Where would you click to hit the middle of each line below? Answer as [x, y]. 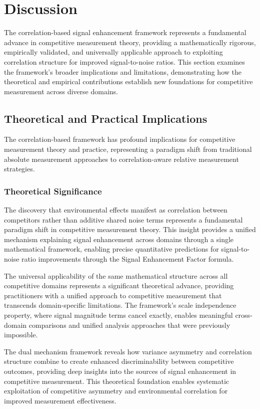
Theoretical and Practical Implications [106, 118]
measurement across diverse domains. [61, 91]
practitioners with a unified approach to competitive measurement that [113, 295]
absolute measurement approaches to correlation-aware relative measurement [121, 159]
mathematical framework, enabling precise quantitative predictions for [111, 249]
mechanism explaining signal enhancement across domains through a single [119, 239]
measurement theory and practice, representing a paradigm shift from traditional [128, 149]
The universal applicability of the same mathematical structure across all [116, 275]
